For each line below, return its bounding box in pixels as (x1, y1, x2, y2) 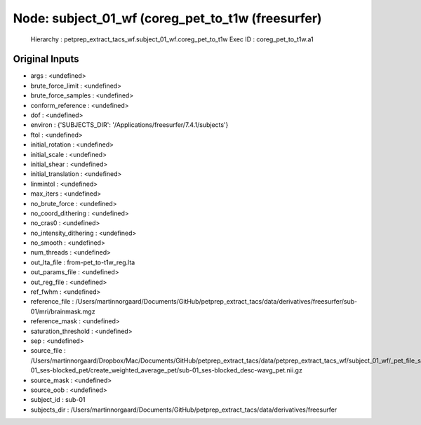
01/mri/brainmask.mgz (30, 307, 95, 316)
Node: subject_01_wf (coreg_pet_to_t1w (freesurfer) (13, 11, 322, 26)
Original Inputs (13, 53, 79, 65)
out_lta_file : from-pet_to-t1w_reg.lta (30, 258, 135, 267)
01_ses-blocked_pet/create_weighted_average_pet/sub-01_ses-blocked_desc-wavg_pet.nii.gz (30, 366, 303, 375)
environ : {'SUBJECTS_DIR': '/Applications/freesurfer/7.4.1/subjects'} (30, 121, 229, 129)
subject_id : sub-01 (30, 396, 86, 404)
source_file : (30, 346, 66, 355)
